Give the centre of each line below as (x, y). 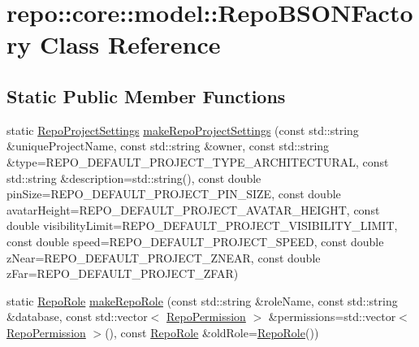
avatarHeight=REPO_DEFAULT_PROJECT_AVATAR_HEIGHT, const (193, 209)
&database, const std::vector (77, 317)
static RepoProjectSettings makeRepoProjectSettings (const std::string (183, 130)
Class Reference (130, 44)
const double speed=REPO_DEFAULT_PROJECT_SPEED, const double (195, 241)
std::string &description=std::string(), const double (134, 178)
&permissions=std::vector (332, 317)
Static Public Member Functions (146, 95)
